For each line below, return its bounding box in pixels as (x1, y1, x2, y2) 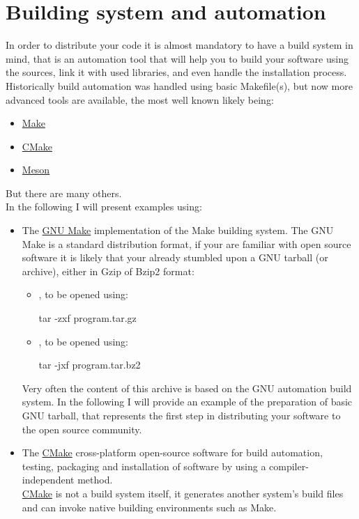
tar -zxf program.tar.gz (38, 311, 137, 325)
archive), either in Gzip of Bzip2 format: (22, 263, 194, 278)
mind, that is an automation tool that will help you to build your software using (6, 51, 349, 65)
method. (77, 472, 113, 487)
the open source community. (22, 421, 142, 436)
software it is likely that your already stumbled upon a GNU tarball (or (22, 250, 328, 265)
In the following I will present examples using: (6, 199, 202, 214)
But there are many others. (6, 185, 122, 200)
